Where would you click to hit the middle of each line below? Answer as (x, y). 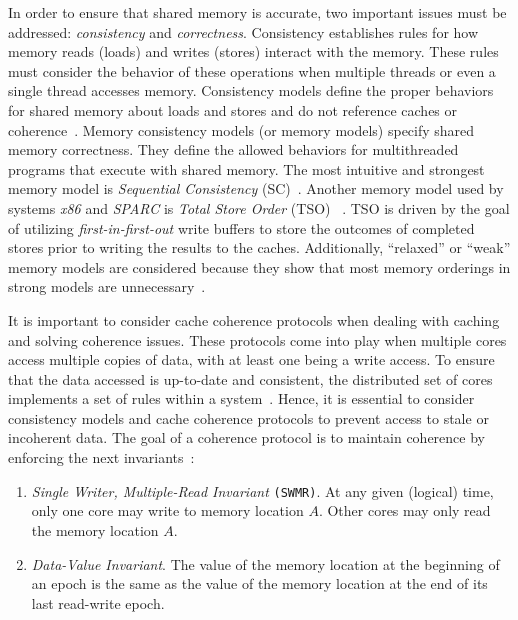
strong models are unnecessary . (107, 286)
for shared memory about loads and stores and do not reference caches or (233, 109)
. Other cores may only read (404, 510)
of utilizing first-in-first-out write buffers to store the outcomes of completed (241, 227)
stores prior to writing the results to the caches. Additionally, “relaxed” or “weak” (259, 247)
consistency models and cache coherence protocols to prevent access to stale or (248, 417)
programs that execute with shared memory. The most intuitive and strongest (246, 168)
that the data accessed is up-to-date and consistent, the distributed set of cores (250, 378)
